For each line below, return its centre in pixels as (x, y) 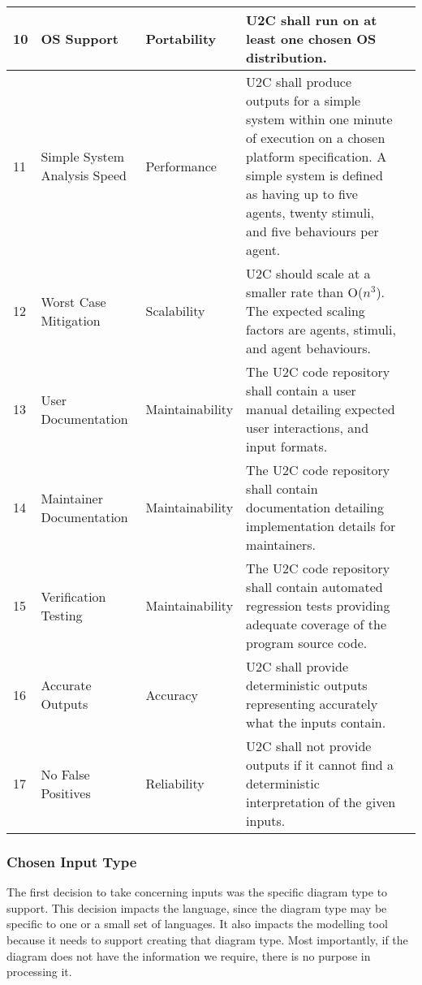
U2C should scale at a (308, 273)
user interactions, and (308, 428)
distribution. (286, 57)
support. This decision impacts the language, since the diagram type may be (197, 907)
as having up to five (302, 194)
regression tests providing (318, 605)
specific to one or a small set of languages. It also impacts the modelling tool (197, 924)
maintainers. (281, 544)
